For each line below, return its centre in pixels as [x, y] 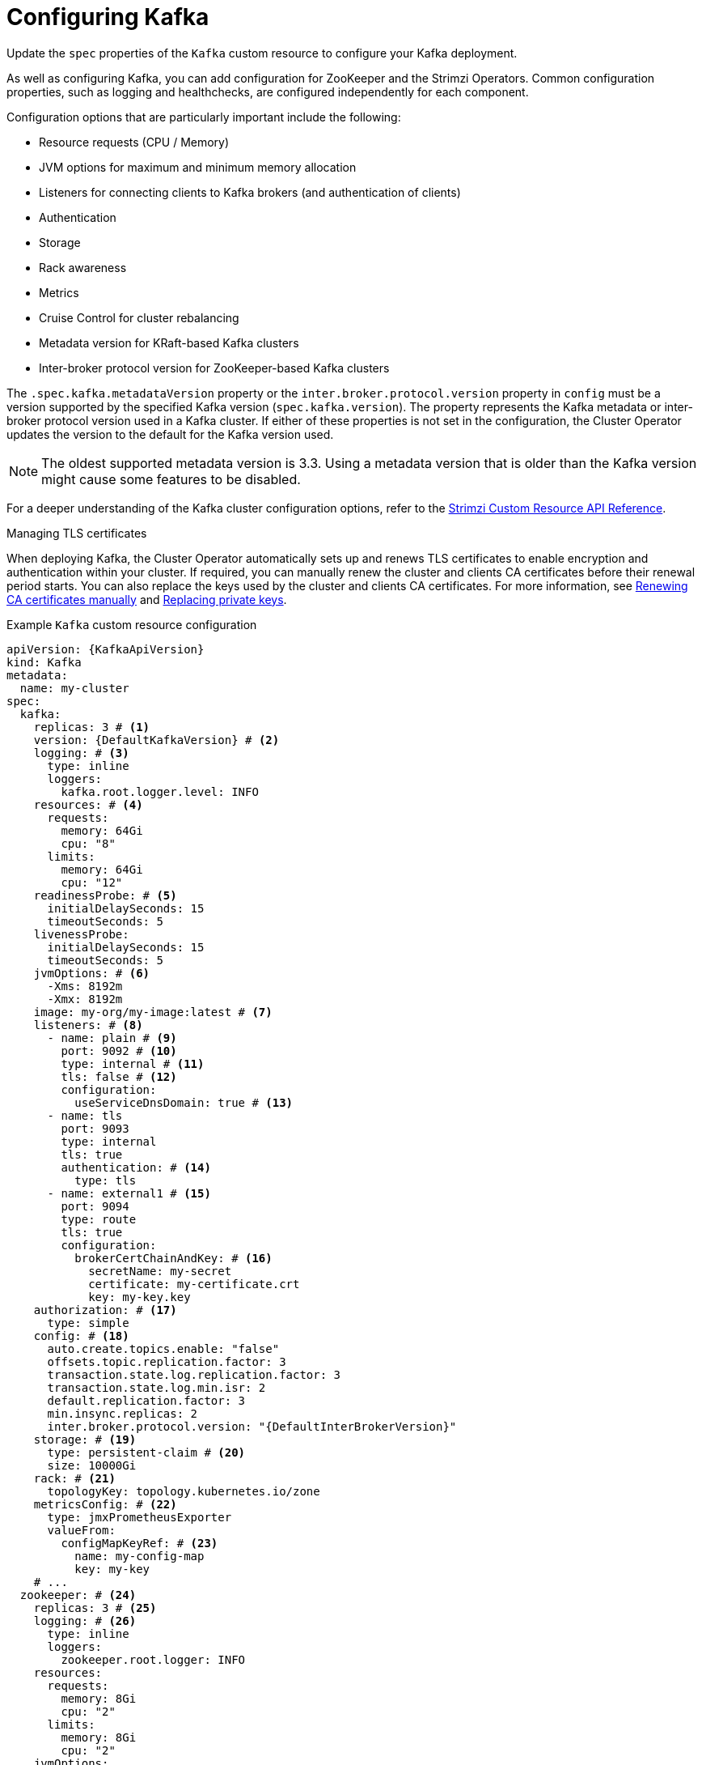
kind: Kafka [44, 662]
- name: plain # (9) [112, 1038]
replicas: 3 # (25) [95, 1608]
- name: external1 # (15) [129, 1193]
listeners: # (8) [88, 1025]
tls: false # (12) [119, 1076]
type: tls [106, 1180]
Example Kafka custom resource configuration [132, 624]
